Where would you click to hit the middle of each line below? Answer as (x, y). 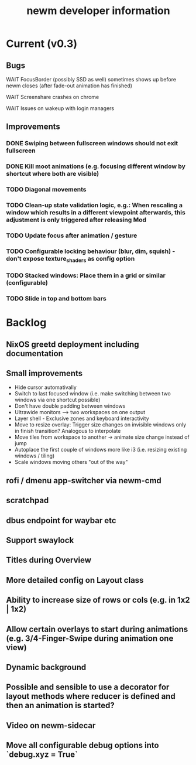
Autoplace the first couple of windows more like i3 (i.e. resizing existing (101, 450)
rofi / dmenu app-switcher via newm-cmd (84, 481)
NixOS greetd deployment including (73, 344)
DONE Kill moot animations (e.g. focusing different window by (96, 166)
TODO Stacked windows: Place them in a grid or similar (86, 275)
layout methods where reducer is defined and (91, 696)
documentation (35, 354)
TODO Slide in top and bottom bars (56, 299)
